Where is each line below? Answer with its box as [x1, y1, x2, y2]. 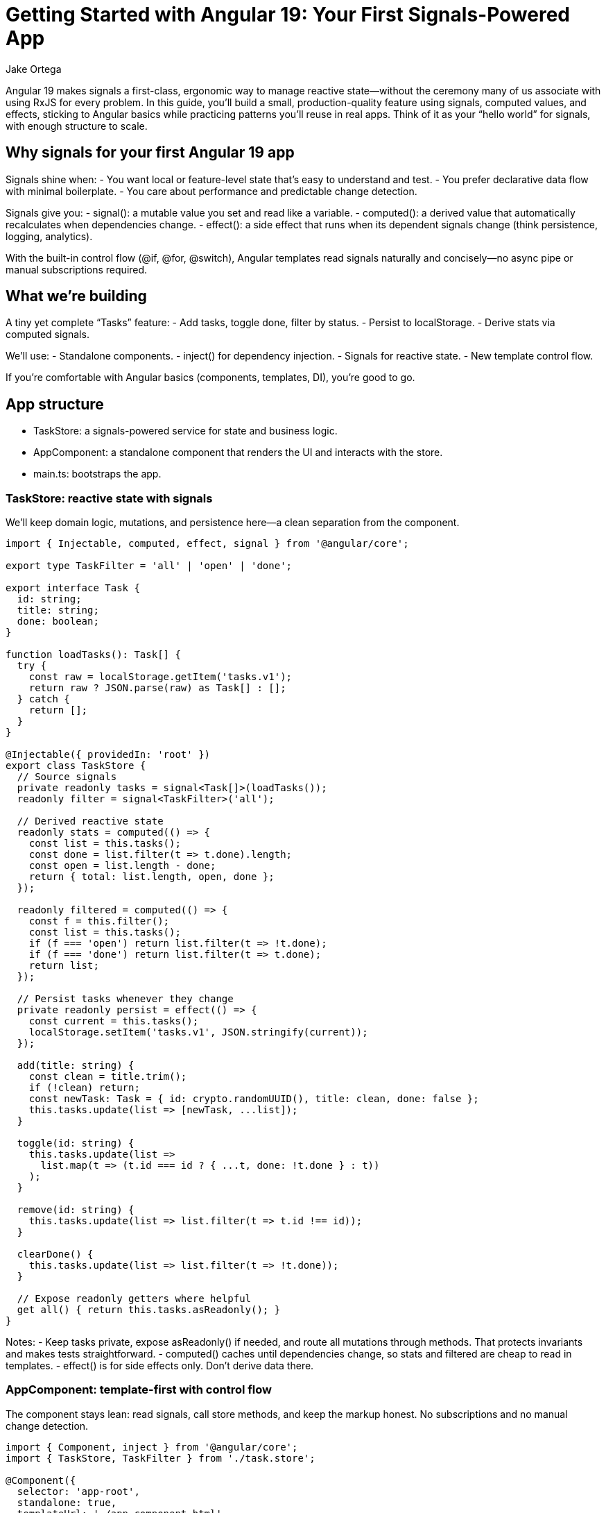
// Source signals [17, 771, 117, 783]
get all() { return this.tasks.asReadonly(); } [17, 1304, 281, 1316]
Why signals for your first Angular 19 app [6, 144, 295, 162]
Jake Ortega [6, 62, 62, 75]
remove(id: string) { [17, 1204, 135, 1216]
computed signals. [6, 328, 89, 341]
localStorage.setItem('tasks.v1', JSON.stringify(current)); [28, 1026, 368, 1038]
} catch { [17, 693, 70, 705]
